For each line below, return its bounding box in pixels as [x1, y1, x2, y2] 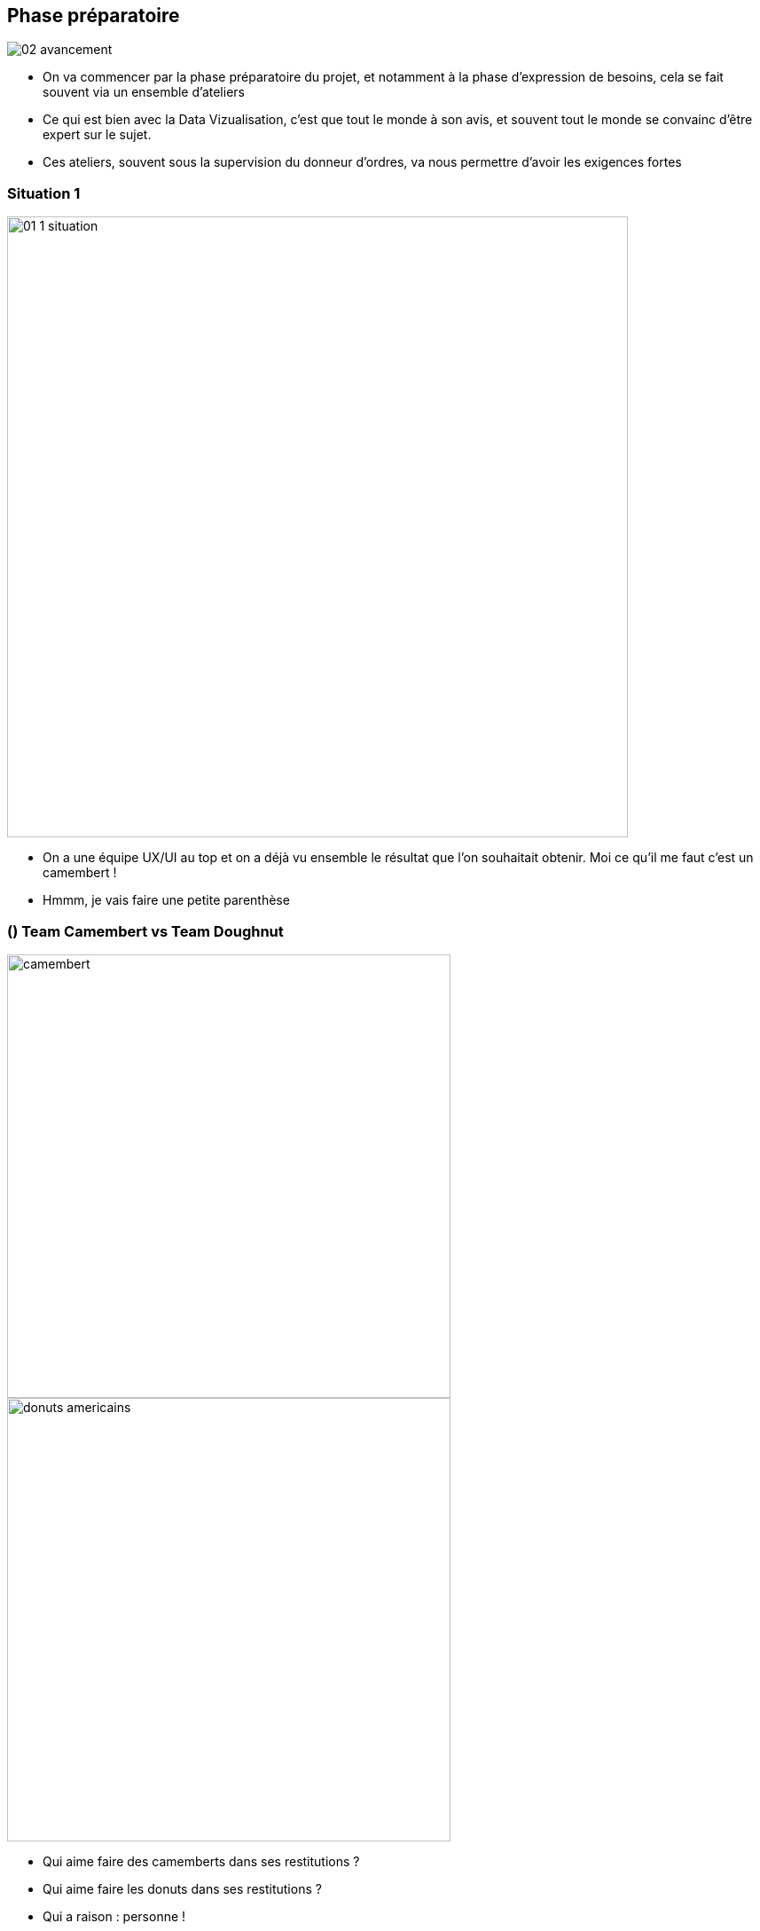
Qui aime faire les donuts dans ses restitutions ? [43, 1880, 322, 1896]
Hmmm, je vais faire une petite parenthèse [43, 892, 290, 908]
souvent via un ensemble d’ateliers [43, 84, 245, 100]
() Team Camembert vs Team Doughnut [7, 922, 284, 940]
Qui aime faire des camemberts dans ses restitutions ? [43, 1853, 360, 1869]
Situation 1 [7, 184, 81, 202]
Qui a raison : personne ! [43, 1908, 186, 1924]
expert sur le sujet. [43, 127, 152, 143]
